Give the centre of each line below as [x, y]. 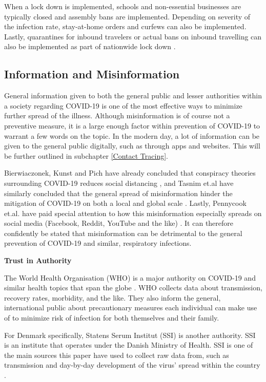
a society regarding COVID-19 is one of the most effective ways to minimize [123, 105]
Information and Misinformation [92, 74]
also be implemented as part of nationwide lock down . [90, 46]
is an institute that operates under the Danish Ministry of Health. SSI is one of [129, 345]
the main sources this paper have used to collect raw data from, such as [117, 355]
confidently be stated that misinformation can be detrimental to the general [123, 233]
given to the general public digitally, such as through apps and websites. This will [132, 146]
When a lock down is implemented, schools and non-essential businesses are [123, 6]
